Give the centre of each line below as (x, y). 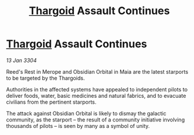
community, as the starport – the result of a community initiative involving (96, 120)
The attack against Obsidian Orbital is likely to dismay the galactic (86, 113)
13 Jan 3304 (22, 60)
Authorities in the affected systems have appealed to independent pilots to (97, 89)
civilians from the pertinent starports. (51, 102)
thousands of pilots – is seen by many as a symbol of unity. (78, 126)
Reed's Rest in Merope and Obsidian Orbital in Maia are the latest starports (97, 71)
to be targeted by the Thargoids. (46, 78)
